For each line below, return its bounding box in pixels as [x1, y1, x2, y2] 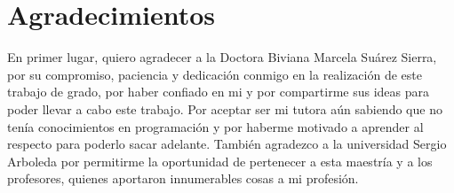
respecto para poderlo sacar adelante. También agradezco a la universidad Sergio [7, 135, 447, 153]
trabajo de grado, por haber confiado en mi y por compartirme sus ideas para [7, 82, 430, 101]
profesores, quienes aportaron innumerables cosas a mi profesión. [7, 169, 359, 188]
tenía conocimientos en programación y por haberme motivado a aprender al [7, 117, 424, 135]
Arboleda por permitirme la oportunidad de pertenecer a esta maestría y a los [7, 151, 433, 170]
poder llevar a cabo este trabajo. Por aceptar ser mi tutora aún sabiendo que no [7, 99, 442, 118]
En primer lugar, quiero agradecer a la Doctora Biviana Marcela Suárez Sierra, [7, 48, 437, 66]
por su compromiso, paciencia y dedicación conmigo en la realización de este [7, 65, 422, 83]
